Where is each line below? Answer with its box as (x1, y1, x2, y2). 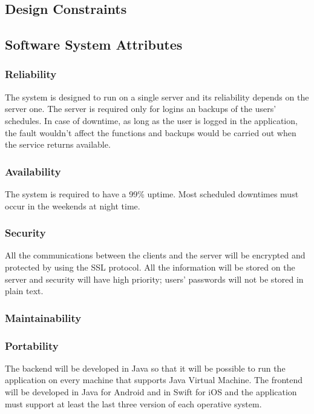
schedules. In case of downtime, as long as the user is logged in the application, (5, 114, 298, 126)
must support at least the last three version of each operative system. (5, 397, 262, 410)
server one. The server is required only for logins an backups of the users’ (5, 102, 276, 115)
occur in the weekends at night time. (5, 199, 140, 212)
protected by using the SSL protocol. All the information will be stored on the (5, 260, 295, 273)
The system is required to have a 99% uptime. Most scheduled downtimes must (5, 187, 299, 200)
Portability (5, 338, 59, 353)
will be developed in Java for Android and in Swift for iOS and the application (5, 386, 297, 398)
